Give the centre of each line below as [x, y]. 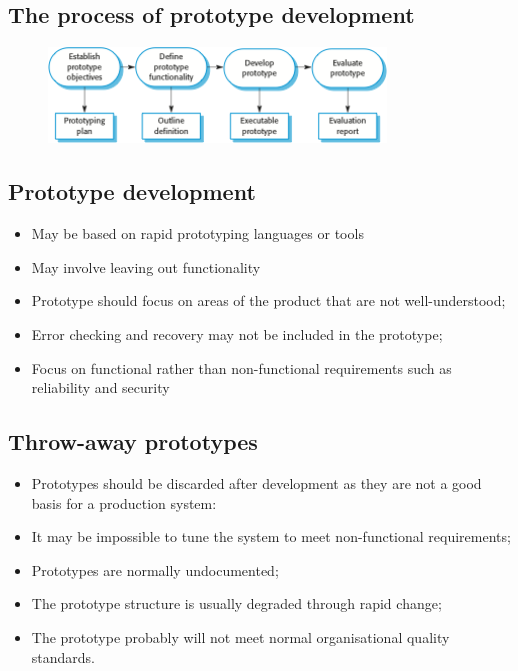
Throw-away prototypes [133, 441]
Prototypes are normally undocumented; [155, 569]
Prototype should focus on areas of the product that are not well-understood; [268, 300]
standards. [63, 656]
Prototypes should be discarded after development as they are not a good [256, 482]
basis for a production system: [124, 502]
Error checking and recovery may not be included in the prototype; [237, 333]
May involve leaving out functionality [146, 266]
